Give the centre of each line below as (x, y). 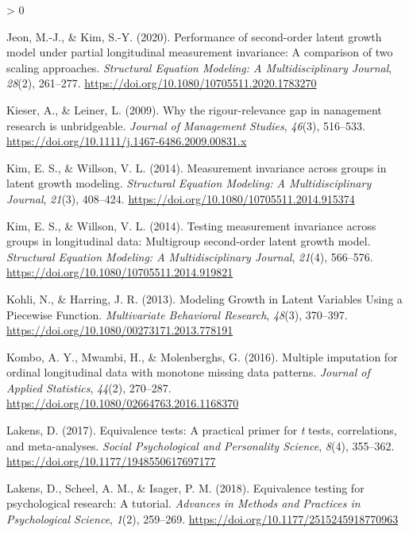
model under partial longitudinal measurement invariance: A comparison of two (200, 52)
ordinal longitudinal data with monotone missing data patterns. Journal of (188, 372)
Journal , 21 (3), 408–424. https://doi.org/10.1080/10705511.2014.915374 (181, 198)
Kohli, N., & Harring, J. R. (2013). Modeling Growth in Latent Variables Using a (204, 298)
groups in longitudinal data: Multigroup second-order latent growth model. (189, 241)
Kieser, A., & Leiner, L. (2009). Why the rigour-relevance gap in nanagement (194, 109)
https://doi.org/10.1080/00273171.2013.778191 (120, 330)
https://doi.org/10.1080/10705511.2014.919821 (120, 272)
